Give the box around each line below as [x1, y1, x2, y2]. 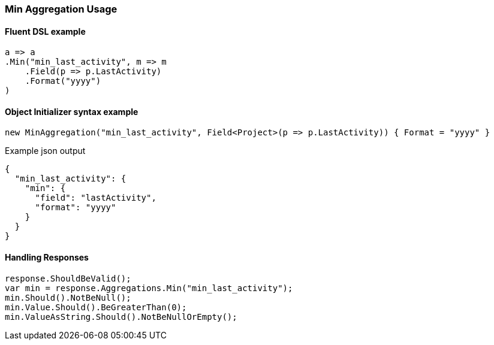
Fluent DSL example [5, 26, 86, 37]
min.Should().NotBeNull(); [5, 292, 131, 302]
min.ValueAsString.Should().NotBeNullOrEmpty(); [5, 311, 237, 322]
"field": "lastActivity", [35, 193, 156, 203]
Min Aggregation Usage [5, 3, 118, 15]
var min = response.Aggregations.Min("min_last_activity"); [5, 283, 293, 293]
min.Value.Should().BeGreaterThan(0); [5, 302, 187, 312]
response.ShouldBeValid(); [5, 273, 131, 283]
